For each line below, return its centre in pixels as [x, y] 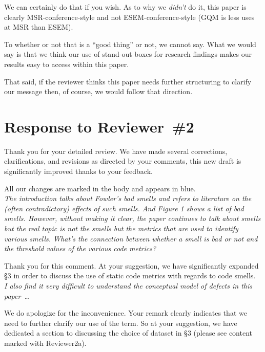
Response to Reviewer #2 [99, 126]
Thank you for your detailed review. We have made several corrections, [116, 151]
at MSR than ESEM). [39, 27]
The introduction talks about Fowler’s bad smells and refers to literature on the [128, 198]
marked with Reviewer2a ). [45, 343]
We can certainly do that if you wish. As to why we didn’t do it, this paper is [125, 7]
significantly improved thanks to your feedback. [78, 171]
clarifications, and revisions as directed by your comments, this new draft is [123, 161]
